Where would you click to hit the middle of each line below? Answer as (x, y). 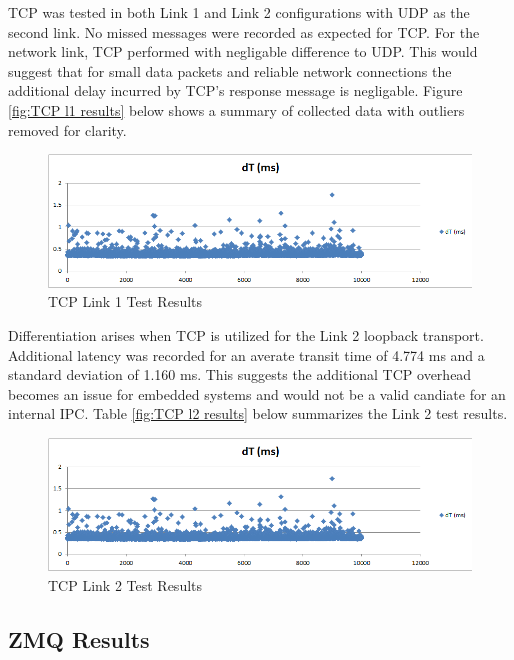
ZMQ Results (79, 639)
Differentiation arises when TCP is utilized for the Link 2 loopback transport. (246, 334)
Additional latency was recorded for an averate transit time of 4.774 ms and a (246, 354)
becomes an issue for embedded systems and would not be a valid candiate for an (257, 393)
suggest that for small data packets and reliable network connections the (230, 70)
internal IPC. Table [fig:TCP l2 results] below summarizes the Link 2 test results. (258, 413)
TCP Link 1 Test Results (125, 301)
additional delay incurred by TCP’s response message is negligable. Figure (235, 90)
